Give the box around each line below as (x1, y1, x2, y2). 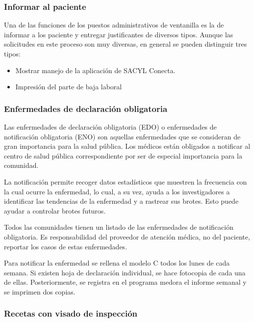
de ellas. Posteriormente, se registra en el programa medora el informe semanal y (4, 277, 247, 287)
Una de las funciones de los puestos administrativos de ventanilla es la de (4, 20, 224, 30)
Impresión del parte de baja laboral (15, 81, 122, 92)
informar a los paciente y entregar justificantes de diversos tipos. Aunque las (4, 29, 233, 39)
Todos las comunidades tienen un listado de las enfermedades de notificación (4, 222, 233, 232)
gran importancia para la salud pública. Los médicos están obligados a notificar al (4, 141, 251, 151)
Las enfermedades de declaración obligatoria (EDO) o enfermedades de (4, 122, 217, 132)
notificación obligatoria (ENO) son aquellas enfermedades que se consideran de (4, 131, 241, 141)
